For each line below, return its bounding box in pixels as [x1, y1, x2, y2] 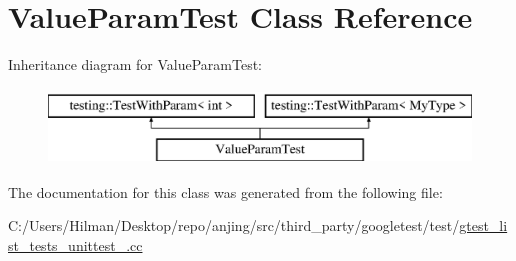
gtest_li [459, 215, 508, 236]
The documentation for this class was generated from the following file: [8, 181, 443, 202]
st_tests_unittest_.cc [8, 235, 143, 256]
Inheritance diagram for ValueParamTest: [8, 54, 263, 75]
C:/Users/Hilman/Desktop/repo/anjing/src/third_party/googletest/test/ [8, 215, 460, 236]
